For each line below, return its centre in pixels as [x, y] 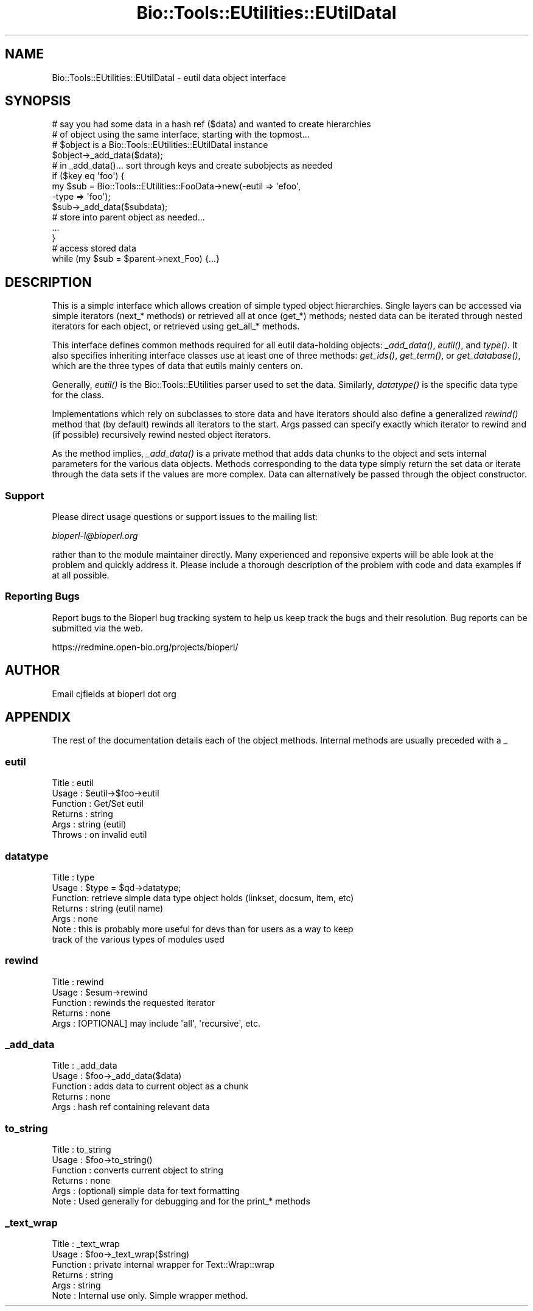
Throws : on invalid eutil [99, 835]
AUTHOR [33, 670]
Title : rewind [78, 982]
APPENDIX [38, 717]
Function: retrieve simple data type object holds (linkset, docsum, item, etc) [203, 898]
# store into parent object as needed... [128, 217]
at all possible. [81, 575]
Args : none [75, 918]
